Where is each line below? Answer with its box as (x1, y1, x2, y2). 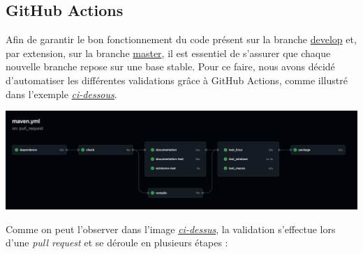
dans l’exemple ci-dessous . (6, 86, 117, 101)
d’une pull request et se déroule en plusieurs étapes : (6, 235, 228, 250)
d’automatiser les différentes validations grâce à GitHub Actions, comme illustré (6, 72, 348, 87)
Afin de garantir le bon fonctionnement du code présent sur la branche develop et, (6, 32, 357, 47)
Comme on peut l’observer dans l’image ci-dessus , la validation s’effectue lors (6, 221, 336, 236)
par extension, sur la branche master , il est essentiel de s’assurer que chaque (6, 45, 331, 60)
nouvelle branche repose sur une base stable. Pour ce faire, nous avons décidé (6, 59, 335, 74)
